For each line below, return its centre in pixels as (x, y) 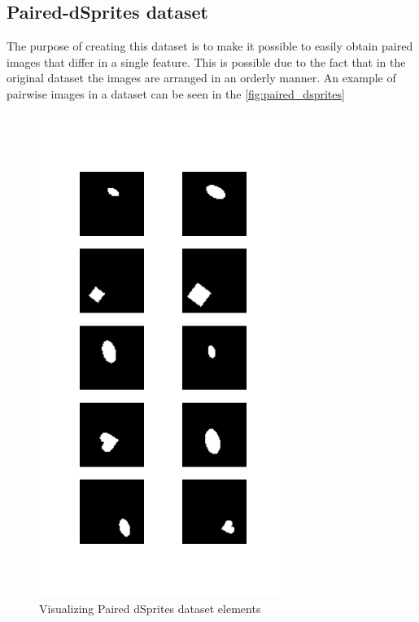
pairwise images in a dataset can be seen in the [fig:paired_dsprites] (176, 93)
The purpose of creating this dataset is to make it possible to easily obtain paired (210, 46)
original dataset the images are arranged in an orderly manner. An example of (201, 78)
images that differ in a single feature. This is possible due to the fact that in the (206, 61)
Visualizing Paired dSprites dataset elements (150, 608)
